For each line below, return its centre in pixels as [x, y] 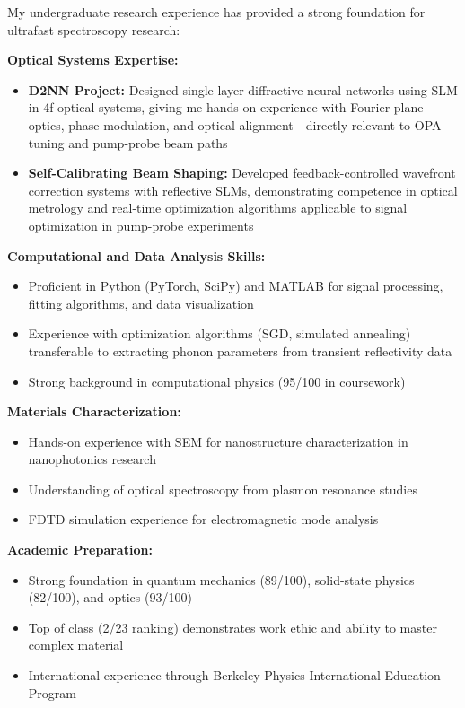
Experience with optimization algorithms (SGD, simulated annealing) [219, 333]
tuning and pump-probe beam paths [128, 142]
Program [52, 692]
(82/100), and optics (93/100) [110, 597]
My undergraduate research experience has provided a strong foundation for [216, 12]
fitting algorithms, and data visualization [141, 303]
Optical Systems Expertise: [93, 60]
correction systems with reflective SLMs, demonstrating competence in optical [243, 190]
